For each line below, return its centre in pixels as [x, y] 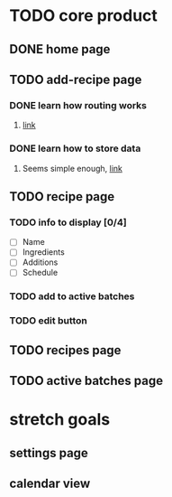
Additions [40, 262]
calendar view [50, 484]
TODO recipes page [65, 350]
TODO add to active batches [72, 296]
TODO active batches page [86, 381]
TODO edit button [49, 321]
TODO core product [83, 16]
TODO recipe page [62, 197]
